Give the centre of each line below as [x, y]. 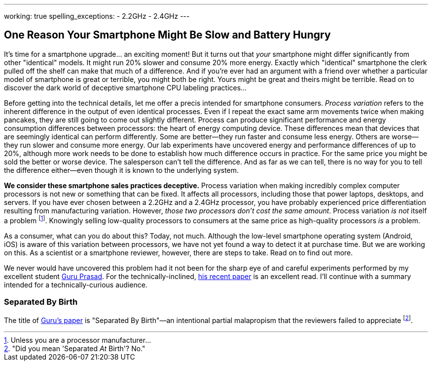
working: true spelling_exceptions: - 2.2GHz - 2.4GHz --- [97, 16]
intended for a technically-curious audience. [76, 284]
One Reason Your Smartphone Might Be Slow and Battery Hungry [167, 35]
